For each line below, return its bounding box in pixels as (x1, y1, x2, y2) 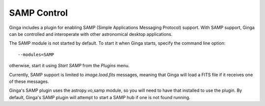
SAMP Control (9, 7, 68, 18)
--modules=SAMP (18, 52, 54, 57)
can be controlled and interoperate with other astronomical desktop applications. (9, 31, 173, 37)
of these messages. (9, 79, 49, 84)
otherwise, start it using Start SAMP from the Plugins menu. (9, 63, 130, 69)
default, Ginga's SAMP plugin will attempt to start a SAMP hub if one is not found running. (9, 94, 191, 100)
